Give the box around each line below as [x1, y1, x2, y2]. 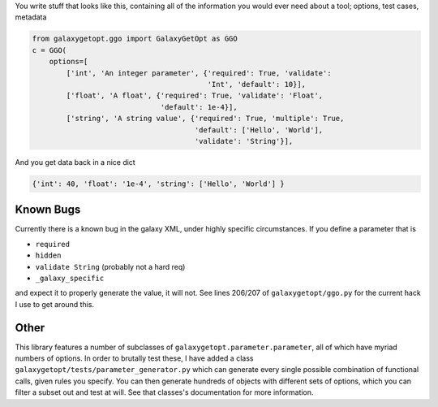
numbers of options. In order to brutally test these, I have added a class [15, 353, 254, 363]
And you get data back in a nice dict [15, 157, 135, 167]
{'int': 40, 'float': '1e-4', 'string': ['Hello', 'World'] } [32, 179, 285, 188]
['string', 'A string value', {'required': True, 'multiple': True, [66, 114, 345, 123]
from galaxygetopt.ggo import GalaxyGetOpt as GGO [32, 34, 238, 44]
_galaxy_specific [35, 273, 105, 283]
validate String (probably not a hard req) [35, 262, 186, 271]
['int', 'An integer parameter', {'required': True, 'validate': [66, 68, 332, 77]
